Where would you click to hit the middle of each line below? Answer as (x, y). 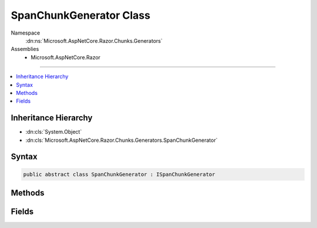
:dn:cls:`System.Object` (54, 132)
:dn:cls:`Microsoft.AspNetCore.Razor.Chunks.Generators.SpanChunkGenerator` (122, 140)
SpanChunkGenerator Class (81, 15)
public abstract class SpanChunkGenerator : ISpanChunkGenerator (119, 174)
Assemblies (25, 49)
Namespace (26, 33)
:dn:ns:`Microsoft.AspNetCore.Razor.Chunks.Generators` (94, 40)
